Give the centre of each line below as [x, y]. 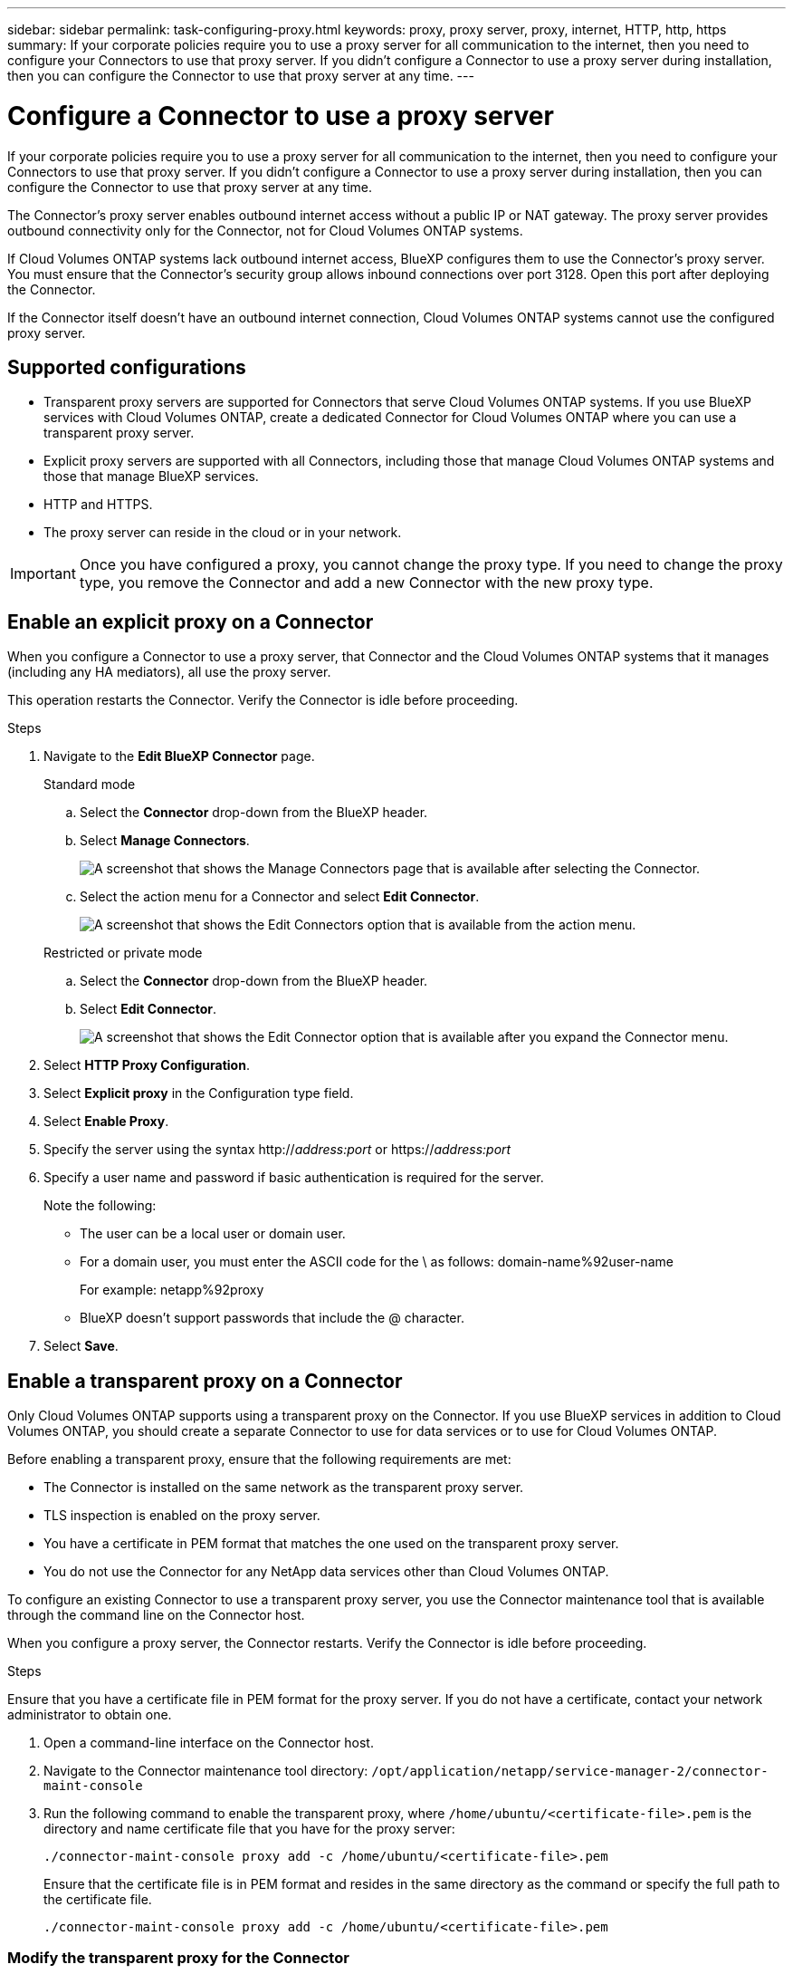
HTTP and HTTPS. [98, 505]
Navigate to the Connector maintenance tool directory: [206, 1771]
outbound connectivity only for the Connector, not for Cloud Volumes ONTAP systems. [265, 230]
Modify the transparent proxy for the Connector [178, 1958]
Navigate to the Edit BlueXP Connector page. [179, 756]
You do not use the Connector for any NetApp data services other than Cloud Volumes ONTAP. [326, 1572]
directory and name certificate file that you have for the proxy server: [249, 1829]
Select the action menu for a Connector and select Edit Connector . [280, 897]
